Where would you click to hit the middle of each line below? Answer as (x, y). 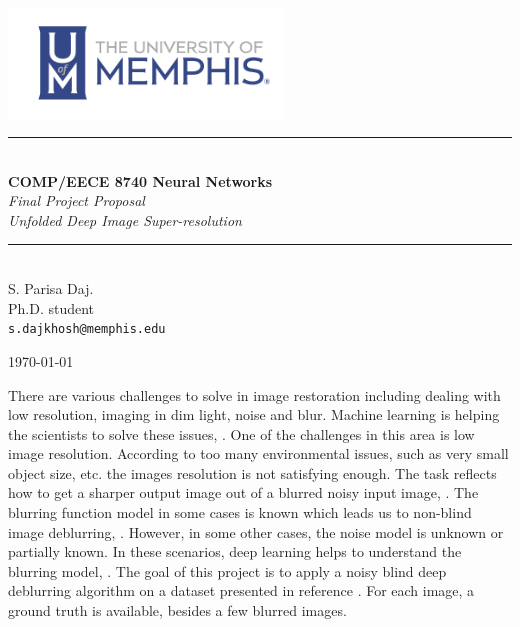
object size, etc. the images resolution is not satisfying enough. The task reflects (252, 472)
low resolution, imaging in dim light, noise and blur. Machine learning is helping (254, 414)
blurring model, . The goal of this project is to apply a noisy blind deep (227, 570)
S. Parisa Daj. (51, 288)
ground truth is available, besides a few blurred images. (177, 610)
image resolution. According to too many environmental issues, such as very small (258, 453)
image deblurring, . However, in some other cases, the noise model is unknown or (256, 531)
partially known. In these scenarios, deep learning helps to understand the (235, 551)
